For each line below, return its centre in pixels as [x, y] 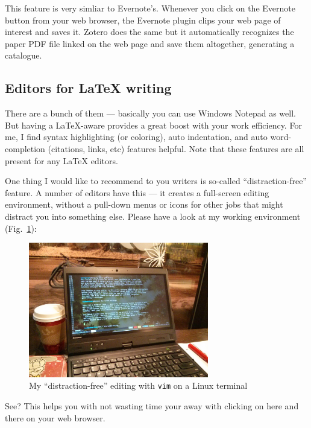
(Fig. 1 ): [21, 228]
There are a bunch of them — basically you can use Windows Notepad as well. [150, 113]
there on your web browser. [55, 417]
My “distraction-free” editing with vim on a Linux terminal [138, 385]
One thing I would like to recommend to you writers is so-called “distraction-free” [156, 181]
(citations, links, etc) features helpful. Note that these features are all [176, 148]
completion [25, 148]
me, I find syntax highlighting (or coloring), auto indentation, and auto [136, 137]
